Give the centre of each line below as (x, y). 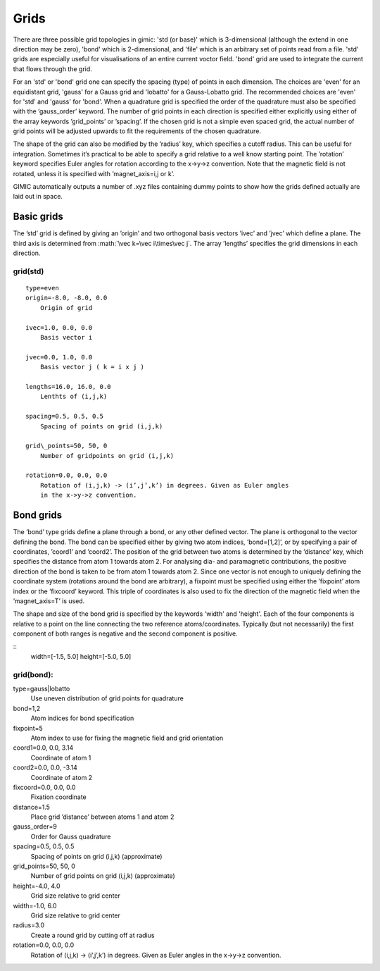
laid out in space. (38, 197)
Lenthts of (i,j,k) (74, 397)
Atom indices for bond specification (82, 718)
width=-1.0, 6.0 (35, 905)
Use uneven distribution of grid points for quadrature (107, 698)
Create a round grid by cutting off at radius (93, 935)
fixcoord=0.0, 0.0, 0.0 (44, 787)
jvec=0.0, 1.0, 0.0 (59, 357)
